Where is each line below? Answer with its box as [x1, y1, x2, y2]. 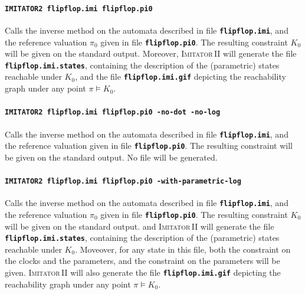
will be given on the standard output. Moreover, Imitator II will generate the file [5, 47, 297, 60]
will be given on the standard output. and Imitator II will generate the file [5, 220, 274, 232]
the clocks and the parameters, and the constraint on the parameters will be [5, 254, 280, 267]
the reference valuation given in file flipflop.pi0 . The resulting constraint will [5, 139, 293, 152]
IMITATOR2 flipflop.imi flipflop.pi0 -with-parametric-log [5, 177, 241, 186]
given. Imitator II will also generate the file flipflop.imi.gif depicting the [5, 266, 281, 279]
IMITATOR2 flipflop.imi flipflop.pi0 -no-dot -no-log [5, 108, 221, 117]
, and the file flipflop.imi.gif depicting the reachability [75, 70, 286, 83]
